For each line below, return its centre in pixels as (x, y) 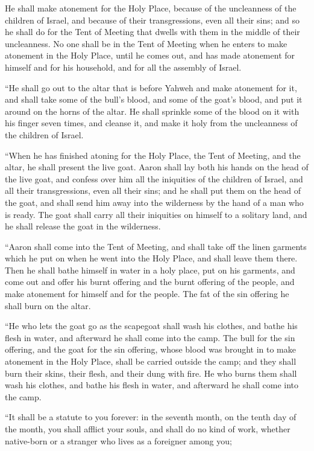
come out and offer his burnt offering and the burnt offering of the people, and (150, 282)
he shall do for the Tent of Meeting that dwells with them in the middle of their (152, 32)
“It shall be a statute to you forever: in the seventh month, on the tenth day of (151, 417)
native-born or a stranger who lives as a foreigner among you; (118, 440)
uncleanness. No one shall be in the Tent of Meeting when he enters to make (146, 43)
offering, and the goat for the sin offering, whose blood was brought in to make (150, 349)
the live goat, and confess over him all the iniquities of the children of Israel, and (154, 178)
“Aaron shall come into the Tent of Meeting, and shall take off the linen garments (156, 246)
